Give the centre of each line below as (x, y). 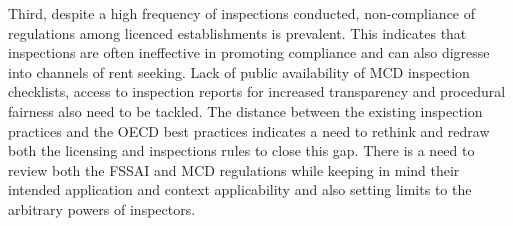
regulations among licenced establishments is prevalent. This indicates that (237, 32)
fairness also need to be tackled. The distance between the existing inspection (245, 110)
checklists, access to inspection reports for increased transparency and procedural (257, 91)
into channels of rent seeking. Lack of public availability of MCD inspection (239, 71)
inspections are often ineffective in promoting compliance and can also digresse (249, 52)
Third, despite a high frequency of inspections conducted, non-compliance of (242, 13)
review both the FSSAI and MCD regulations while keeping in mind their (234, 169)
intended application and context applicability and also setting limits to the (240, 189)
